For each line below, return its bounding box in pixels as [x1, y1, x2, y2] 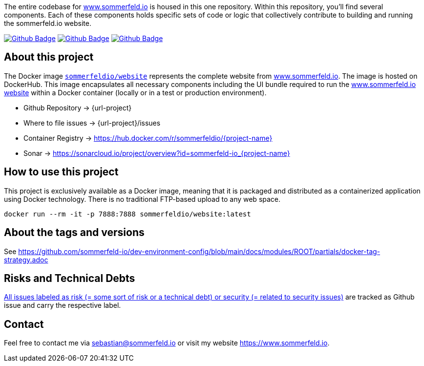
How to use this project [4, 166, 119, 178]
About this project [4, 51, 94, 64]
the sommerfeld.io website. [4, 19, 91, 27]
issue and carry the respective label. [4, 301, 121, 310]
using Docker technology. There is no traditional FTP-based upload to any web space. [4, 194, 281, 203]
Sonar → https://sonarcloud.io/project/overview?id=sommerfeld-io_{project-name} [23, 149, 290, 157]
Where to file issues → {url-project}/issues [23, 118, 161, 127]
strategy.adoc [4, 255, 48, 264]
